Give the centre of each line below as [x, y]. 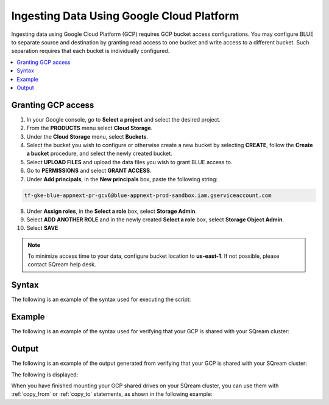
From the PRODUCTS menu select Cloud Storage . [90, 128]
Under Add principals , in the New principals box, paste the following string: [122, 179]
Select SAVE [42, 228]
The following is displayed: [45, 375]
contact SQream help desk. [62, 265]
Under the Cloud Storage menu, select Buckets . [87, 136]
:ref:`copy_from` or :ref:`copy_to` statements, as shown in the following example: [112, 394]
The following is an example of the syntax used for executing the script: [101, 299]
